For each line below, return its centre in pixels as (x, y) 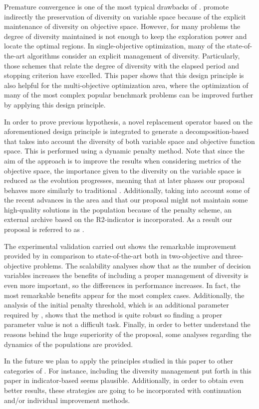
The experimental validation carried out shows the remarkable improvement (120, 246)
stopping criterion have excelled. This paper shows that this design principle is (124, 75)
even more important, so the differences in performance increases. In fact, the (122, 285)
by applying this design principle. (55, 104)
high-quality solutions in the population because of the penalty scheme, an (118, 209)
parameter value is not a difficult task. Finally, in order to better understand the (127, 324)
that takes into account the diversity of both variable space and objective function (129, 141)
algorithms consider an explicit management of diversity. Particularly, (133, 55)
